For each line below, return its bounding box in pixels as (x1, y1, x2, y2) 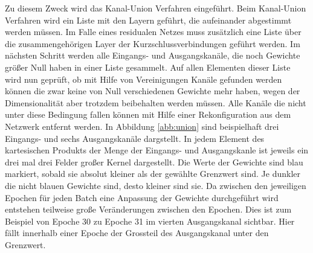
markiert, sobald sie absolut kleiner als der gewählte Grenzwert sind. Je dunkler (5, 167, 301, 180)
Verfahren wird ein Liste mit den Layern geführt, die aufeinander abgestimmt (5, 13, 292, 26)
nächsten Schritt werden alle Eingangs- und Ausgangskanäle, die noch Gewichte (5, 49, 300, 62)
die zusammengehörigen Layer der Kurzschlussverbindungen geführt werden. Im (5, 37, 300, 50)
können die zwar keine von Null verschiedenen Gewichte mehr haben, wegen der (5, 85, 300, 97)
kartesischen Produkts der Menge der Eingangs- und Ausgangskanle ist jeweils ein (5, 144, 309, 156)
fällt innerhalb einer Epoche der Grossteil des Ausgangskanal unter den (5, 226, 269, 239)
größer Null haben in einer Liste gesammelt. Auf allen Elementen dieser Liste (5, 60, 291, 73)
